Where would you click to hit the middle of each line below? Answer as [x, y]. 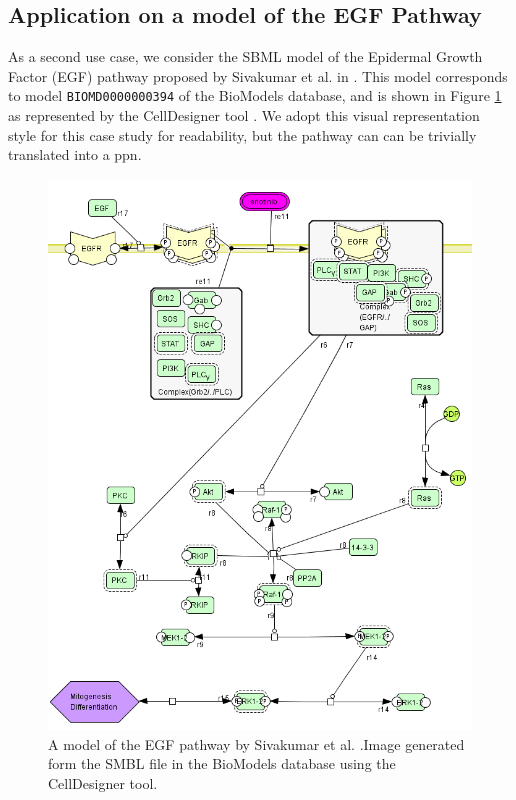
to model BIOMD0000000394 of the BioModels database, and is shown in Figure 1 [255, 95]
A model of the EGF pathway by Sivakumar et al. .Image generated [256, 743]
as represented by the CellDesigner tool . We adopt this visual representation [244, 115]
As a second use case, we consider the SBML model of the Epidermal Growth [245, 56]
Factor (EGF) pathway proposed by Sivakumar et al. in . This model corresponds [258, 75]
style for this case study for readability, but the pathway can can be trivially [242, 134]
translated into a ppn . [75, 154]
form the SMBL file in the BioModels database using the [222, 763]
